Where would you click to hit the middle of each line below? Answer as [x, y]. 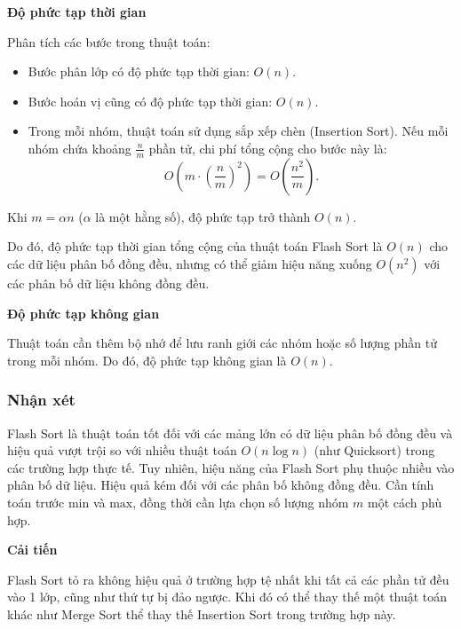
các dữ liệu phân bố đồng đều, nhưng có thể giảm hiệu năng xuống [190, 263]
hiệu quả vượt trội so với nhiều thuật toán [122, 450]
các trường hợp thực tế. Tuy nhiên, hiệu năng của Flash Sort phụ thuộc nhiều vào [231, 467]
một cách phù [405, 502]
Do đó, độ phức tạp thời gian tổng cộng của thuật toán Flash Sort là [195, 246]
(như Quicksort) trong [374, 450]
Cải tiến [32, 550]
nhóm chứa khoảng [79, 148]
